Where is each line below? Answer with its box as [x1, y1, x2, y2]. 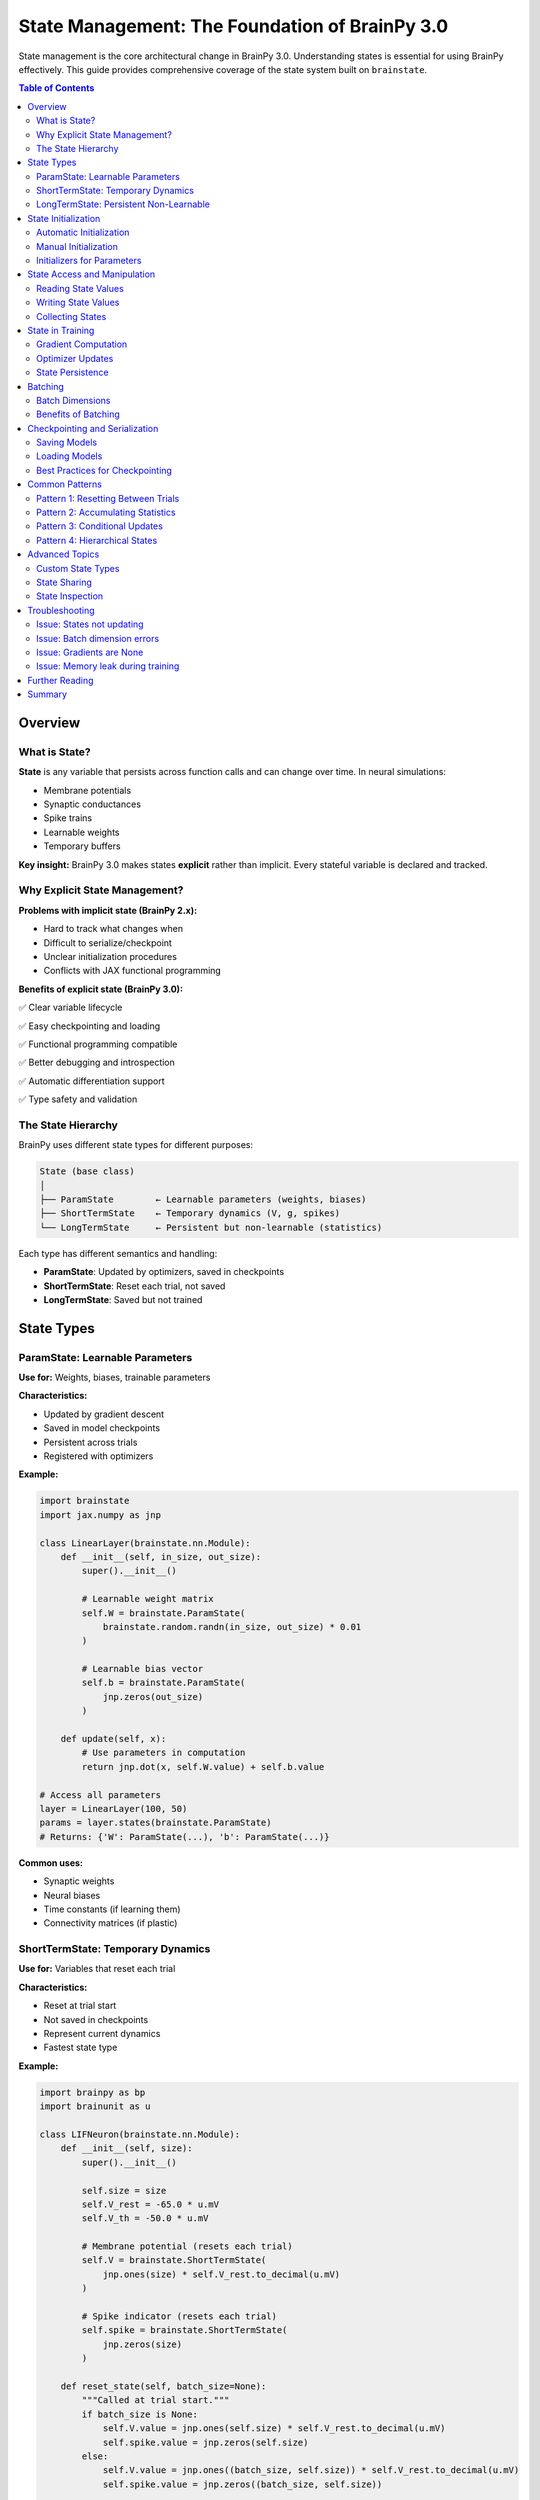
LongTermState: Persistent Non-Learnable [36, 198, 210, 210]
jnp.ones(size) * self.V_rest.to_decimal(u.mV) [102, 2268, 341, 2280]
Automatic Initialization [36, 226, 130, 239]
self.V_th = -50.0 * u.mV [81, 2213, 209, 2224]
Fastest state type [43, 2041, 118, 2054]
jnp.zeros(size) [102, 2338, 183, 2350]
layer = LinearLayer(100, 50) [39, 1803, 188, 1814]
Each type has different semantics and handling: [18, 1247, 218, 1259]
